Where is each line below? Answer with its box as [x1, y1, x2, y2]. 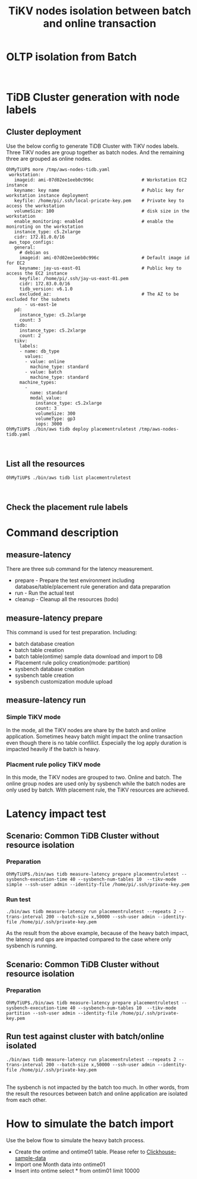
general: [14, 244, 36, 250]
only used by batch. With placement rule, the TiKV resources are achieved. [6, 786, 189, 793]
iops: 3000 [35, 421, 62, 427]
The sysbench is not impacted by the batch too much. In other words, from [6, 1083, 189, 1091]
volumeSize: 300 [35, 411, 76, 417]
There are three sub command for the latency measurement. [6, 565, 154, 573]
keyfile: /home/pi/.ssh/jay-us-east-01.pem [19, 275, 129, 281]
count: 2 [19, 332, 42, 339]
